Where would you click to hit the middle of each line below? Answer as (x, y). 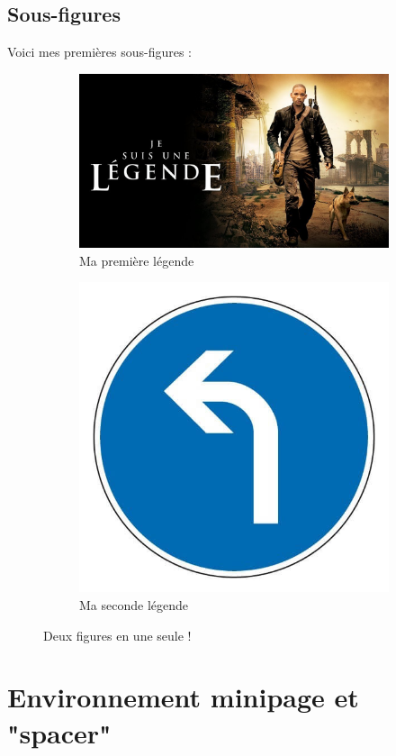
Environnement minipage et (183, 697)
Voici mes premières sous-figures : (100, 52)
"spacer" (59, 732)
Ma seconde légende (134, 605)
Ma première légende (137, 260)
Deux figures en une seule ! (117, 635)
